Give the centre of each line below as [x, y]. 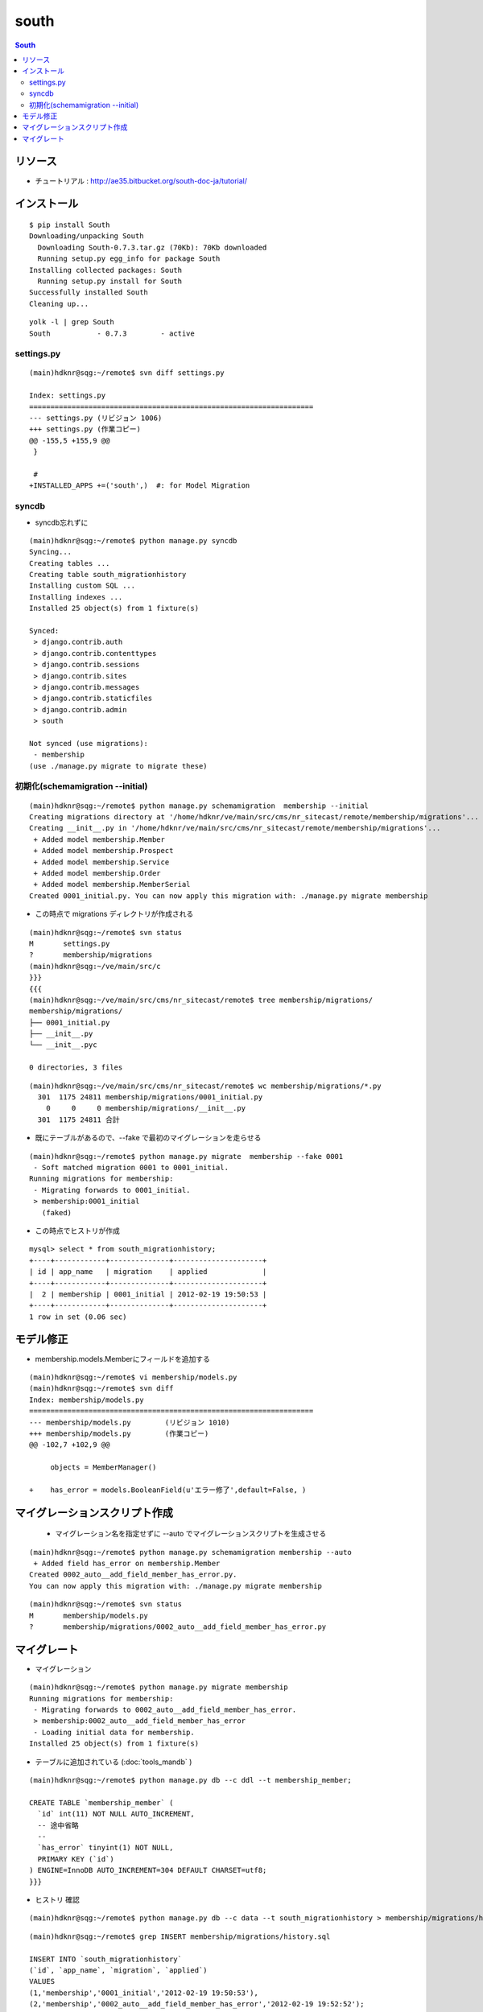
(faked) [57, 1212]
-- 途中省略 [58, 1825]
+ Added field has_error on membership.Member [127, 1564]
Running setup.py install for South [110, 281]
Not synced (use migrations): [89, 743]
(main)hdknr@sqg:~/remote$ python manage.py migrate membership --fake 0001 [186, 1156]
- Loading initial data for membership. [114, 1732]
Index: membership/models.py [87, 1400]
